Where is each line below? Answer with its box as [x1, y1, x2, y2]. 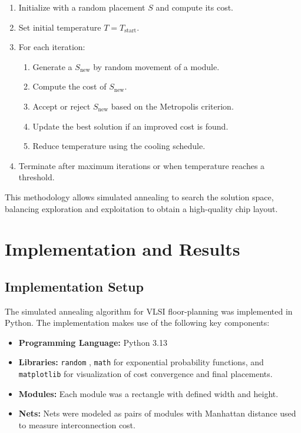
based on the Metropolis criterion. [111, 100, 234, 112]
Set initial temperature [18, 21, 101, 33]
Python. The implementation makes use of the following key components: [5, 316, 270, 329]
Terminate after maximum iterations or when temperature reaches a [18, 159, 265, 171]
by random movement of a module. [93, 60, 220, 72]
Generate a [32, 60, 72, 72]
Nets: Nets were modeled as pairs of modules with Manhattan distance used [18, 407, 296, 419]
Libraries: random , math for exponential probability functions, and [18, 356, 264, 368]
